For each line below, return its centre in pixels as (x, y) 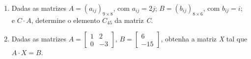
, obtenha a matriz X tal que (204, 39)
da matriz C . (134, 20)
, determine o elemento (66, 20)
